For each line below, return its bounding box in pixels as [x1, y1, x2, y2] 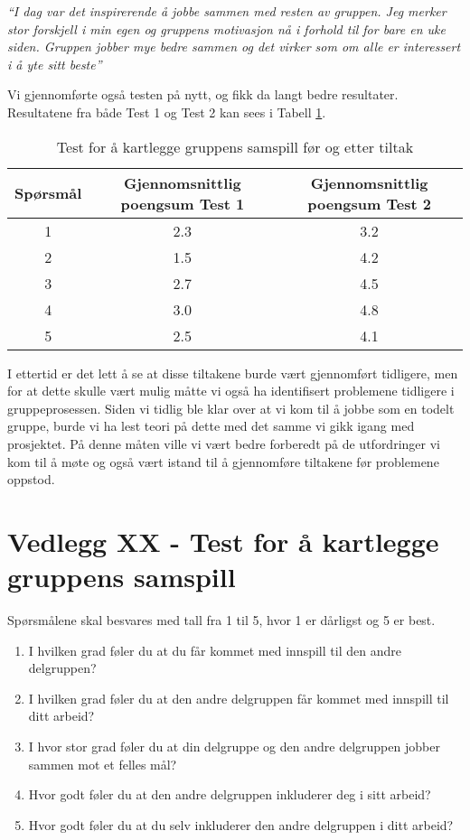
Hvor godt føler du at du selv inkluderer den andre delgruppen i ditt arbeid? [28, 815, 454, 834]
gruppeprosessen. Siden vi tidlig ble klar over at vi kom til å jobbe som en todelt [7, 398, 455, 417]
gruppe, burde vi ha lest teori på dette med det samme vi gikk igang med [7, 416, 415, 435]
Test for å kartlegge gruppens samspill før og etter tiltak [56, 135, 414, 157]
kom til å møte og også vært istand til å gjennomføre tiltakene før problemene [7, 452, 439, 471]
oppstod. [7, 470, 55, 489]
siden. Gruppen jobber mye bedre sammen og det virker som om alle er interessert [7, 37, 461, 56]
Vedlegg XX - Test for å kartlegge [7, 522, 439, 559]
